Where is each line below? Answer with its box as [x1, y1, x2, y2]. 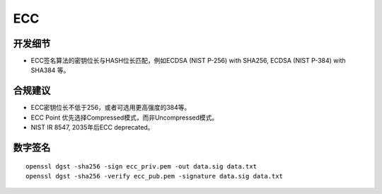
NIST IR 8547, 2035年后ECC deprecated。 [30, 123, 154, 132]
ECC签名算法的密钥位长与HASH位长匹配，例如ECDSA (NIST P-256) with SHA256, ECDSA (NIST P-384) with [30, 57, 346, 65]
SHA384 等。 [30, 66, 70, 74]
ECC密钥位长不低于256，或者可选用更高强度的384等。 [30, 103, 191, 112]
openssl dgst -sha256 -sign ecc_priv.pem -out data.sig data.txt [25, 162, 257, 170]
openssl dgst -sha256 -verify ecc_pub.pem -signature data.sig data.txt [25, 172, 283, 180]
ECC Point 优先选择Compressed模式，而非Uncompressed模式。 [30, 113, 219, 122]
